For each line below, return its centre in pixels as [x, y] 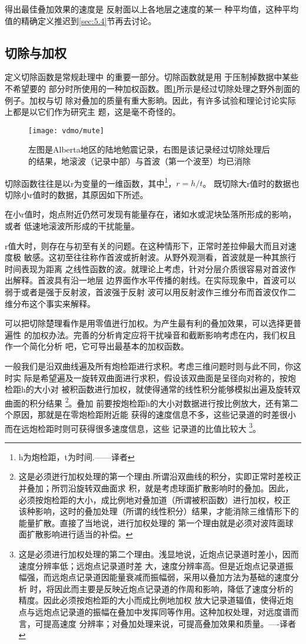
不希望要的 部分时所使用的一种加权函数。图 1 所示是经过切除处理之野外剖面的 [152, 88]
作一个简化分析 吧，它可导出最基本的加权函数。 [97, 346]
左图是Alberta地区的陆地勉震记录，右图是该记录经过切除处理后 [149, 149]
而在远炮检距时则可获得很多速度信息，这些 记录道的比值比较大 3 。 [133, 427]
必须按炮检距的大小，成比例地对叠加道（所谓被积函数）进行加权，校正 [154, 499]
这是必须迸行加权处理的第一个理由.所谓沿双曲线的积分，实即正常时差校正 [160, 476]
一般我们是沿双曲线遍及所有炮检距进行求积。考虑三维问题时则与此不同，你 [149, 366]
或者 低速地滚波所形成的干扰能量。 [72, 226]
